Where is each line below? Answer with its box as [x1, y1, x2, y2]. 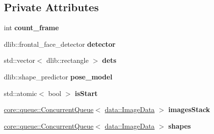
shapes [168, 120, 191, 131]
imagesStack [168, 104, 210, 115]
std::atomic [4, 88, 37, 98]
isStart [75, 88, 98, 98]
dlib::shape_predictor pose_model [4, 71, 113, 81]
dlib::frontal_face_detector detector [4, 38, 116, 49]
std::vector [4, 55, 35, 65]
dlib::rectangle [46, 55, 89, 65]
